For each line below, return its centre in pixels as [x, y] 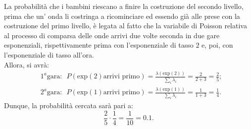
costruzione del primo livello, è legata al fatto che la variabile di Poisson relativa [125, 26]
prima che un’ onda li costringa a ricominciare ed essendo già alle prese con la [122, 16]
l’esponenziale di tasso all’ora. [49, 54]
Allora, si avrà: [26, 64]
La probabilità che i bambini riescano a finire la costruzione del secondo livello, [124, 6]
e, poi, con [217, 45]
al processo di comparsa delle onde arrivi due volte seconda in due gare [112, 35]
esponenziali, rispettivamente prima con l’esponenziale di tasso [99, 45]
